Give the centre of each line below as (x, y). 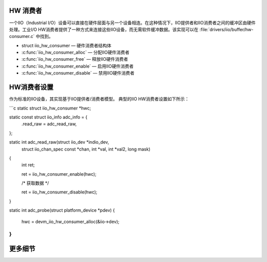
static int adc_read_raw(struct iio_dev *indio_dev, (59, 142)
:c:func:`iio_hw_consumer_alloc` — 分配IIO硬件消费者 (75, 52)
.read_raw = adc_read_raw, (49, 124)
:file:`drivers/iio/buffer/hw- (227, 29)
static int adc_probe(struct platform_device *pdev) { (62, 210)
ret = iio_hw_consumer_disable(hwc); (59, 192)
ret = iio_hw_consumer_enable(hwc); (59, 174)
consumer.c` (22, 37)
